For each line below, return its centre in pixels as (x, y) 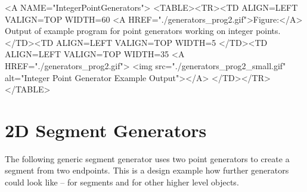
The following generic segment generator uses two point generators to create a (147, 158)
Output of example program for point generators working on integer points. (143, 31)
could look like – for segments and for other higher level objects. (122, 182)
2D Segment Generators (106, 130)
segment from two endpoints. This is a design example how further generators (147, 170)
